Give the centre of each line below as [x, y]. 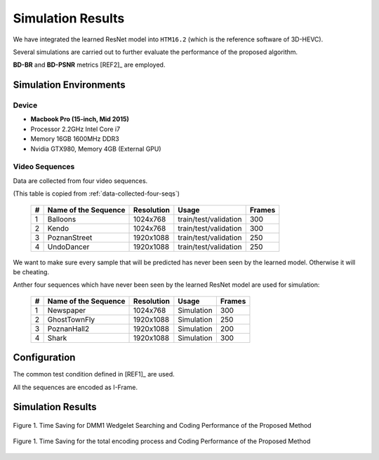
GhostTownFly [71, 319]
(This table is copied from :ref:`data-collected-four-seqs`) [97, 194]
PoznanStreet [70, 237]
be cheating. [31, 272]
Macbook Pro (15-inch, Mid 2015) [80, 119]
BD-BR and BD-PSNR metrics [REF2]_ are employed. [89, 65]
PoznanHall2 [68, 328]
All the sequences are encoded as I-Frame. [75, 387]
